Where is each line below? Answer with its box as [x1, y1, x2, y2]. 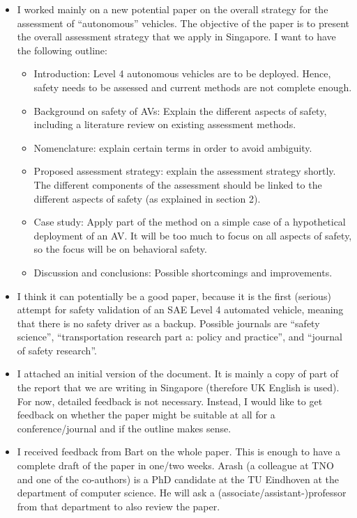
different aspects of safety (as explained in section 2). [33, 191, 261, 205]
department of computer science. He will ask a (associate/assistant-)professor [17, 485, 347, 500]
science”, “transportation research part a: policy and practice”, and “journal [17, 329, 342, 344]
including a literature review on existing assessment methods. [33, 117, 296, 132]
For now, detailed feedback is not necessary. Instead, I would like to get [17, 393, 323, 408]
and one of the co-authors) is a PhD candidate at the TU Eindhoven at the [17, 471, 340, 486]
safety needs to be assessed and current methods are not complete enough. [33, 79, 352, 94]
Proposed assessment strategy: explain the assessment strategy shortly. [33, 164, 336, 178]
